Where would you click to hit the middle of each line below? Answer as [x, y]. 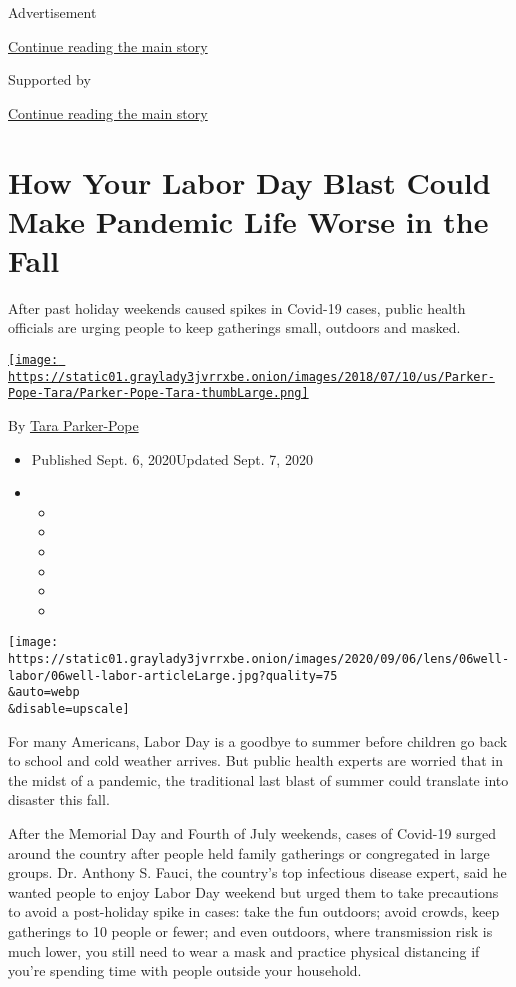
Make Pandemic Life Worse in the [248, 220]
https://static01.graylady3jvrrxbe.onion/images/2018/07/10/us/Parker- [251, 376]
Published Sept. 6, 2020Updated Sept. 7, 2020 [172, 458]
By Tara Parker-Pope [73, 425]
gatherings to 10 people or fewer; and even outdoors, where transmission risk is [250, 931]
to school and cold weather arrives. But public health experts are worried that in [255, 760]
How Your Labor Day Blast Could [249, 181]
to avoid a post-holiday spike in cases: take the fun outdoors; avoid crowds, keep [254, 911]
